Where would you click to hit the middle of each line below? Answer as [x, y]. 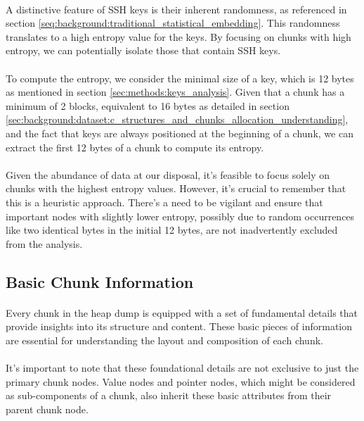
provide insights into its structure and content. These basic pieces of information [179, 326]
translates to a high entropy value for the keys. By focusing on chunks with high [178, 36]
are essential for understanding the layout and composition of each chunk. [164, 340]
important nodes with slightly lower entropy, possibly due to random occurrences [180, 216]
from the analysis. [44, 243]
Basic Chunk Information [100, 281]
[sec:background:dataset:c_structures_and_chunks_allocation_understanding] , [177, 119]
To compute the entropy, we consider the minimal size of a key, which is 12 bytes [180, 78]
